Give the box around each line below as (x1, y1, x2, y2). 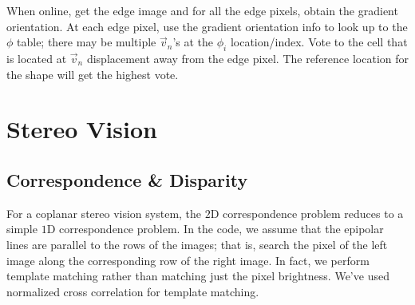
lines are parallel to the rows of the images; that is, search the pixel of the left (6, 236, 388, 252)
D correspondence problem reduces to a (210, 204, 404, 221)
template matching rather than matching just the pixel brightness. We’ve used (6, 267, 389, 284)
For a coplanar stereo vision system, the (6, 204, 202, 221)
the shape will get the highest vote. (6, 65, 179, 82)
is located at (6, 50, 67, 66)
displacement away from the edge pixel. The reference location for (86, 50, 409, 66)
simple (6, 220, 38, 237)
